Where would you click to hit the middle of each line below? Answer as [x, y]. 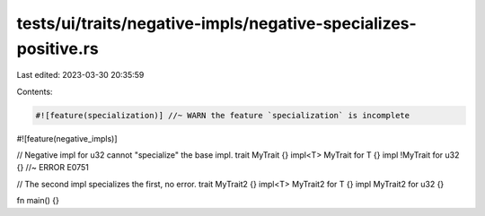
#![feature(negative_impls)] [67, 138]
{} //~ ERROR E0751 [53, 168]
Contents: [35, 91]
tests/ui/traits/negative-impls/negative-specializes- [216, 23]
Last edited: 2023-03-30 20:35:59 [80, 75]
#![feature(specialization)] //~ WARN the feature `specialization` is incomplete [223, 115]
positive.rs [57, 48]
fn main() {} [38, 201]
